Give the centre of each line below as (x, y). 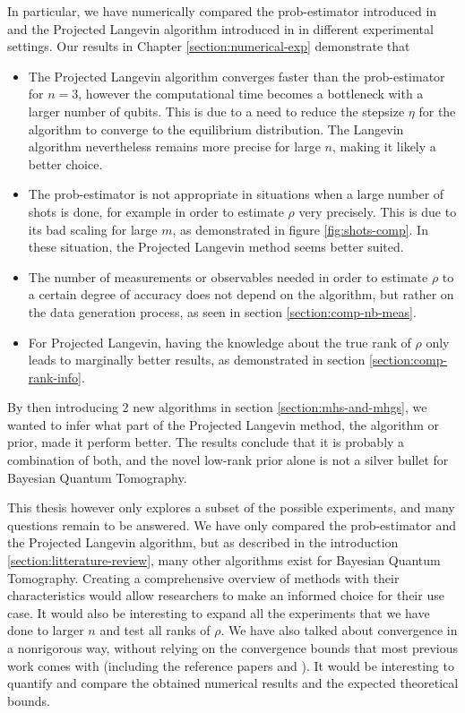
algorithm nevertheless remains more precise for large (174, 146)
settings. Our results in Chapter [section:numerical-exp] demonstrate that (209, 46)
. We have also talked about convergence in (339, 630)
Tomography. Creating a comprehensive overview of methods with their (203, 577)
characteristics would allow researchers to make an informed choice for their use (226, 595)
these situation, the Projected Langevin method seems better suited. (216, 247)
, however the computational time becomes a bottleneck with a (251, 94)
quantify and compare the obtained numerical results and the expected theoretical (233, 683)
